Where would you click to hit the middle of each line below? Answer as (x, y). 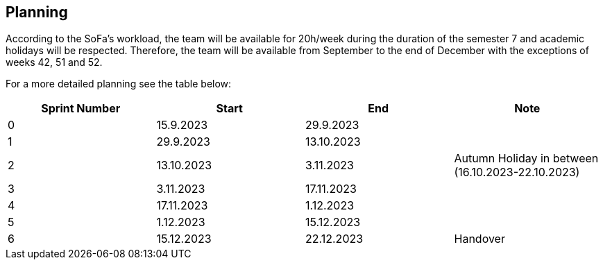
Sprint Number (81, 109)
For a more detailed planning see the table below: (119, 84)
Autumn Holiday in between (526, 159)
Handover (479, 239)
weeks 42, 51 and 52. (54, 62)
